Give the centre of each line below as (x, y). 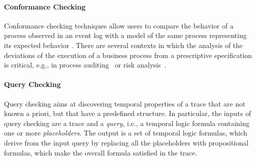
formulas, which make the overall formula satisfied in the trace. (101, 152)
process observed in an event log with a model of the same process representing (125, 35)
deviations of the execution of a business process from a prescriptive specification (128, 55)
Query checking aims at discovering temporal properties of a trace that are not (125, 103)
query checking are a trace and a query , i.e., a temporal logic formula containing (127, 123)
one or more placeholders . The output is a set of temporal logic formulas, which (126, 133)
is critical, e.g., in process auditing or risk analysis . (85, 65)
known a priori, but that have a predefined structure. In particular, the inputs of (128, 113)
